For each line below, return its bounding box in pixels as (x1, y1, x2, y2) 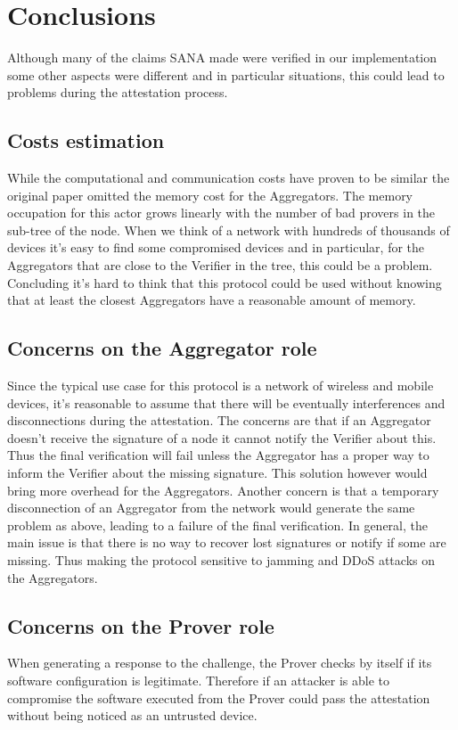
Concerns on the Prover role (7, 611, 274, 639)
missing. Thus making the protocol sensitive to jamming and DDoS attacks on (7, 551, 435, 569)
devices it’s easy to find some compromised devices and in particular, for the (7, 238, 425, 257)
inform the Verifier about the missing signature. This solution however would (7, 463, 428, 482)
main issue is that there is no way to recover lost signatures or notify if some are (7, 533, 446, 552)
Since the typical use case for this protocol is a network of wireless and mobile (7, 376, 434, 395)
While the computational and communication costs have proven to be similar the (7, 168, 450, 187)
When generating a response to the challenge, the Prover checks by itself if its (7, 653, 432, 672)
